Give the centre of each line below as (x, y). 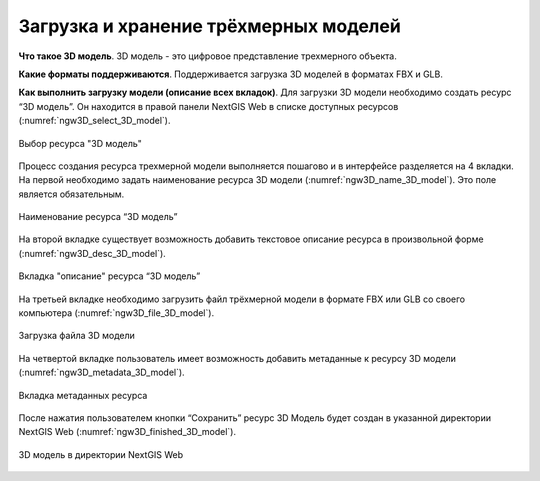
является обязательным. (71, 194)
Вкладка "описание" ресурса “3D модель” (109, 276)
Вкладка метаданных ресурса (83, 395)
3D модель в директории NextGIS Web (101, 454)
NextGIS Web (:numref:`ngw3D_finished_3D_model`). (127, 432)
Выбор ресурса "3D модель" (80, 143)
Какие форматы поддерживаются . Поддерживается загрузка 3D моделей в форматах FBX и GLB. (231, 74)
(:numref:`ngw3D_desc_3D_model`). (92, 253)
